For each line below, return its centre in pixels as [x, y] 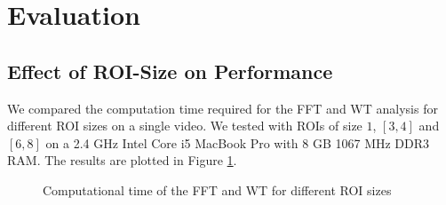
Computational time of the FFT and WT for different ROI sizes [217, 189]
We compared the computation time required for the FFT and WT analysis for [223, 108]
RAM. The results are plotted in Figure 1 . [122, 160]
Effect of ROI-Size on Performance [170, 71]
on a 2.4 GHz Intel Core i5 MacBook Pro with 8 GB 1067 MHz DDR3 [238, 142]
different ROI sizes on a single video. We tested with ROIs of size [185, 126]
